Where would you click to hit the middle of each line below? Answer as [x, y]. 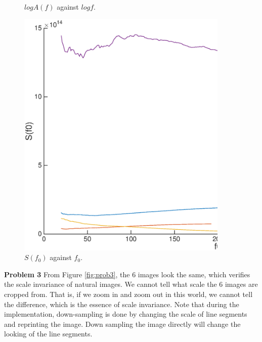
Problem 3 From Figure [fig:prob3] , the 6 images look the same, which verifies [127, 274]
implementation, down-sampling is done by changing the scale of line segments [126, 314]
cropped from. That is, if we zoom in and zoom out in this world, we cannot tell [128, 294]
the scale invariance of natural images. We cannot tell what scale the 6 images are [131, 284]
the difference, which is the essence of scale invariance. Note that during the [122, 304]
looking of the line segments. [48, 334]
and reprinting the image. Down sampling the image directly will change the [122, 324]
